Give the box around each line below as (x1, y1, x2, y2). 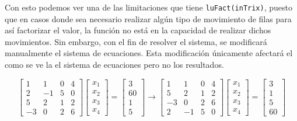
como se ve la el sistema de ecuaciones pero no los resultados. (5, 58, 224, 71)
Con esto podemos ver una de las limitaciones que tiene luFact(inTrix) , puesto (5, 1, 293, 13)
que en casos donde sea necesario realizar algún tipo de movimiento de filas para (5, 12, 292, 25)
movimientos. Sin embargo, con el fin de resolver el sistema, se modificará (5, 35, 267, 47)
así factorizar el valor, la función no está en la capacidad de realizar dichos (5, 24, 271, 36)
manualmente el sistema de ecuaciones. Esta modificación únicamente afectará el (5, 47, 293, 59)
